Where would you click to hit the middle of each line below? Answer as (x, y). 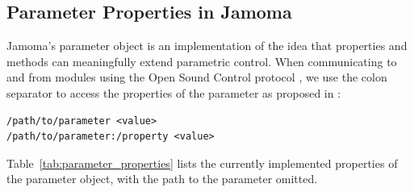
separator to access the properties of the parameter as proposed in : (174, 92)
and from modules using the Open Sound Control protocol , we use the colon (197, 77)
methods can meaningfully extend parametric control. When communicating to (202, 61)
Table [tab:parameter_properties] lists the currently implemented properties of (202, 163)
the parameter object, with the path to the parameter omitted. (162, 179)
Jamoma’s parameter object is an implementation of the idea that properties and (207, 46)
